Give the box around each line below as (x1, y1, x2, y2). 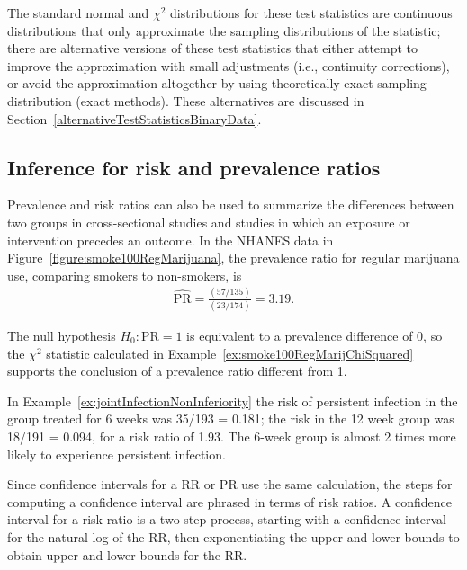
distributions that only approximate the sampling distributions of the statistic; (7, 21, 441, 40)
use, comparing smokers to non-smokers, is (7, 265, 242, 284)
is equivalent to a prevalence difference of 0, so (186, 325, 443, 344)
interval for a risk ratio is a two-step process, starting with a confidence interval (7, 510, 446, 529)
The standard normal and (7, 4, 149, 22)
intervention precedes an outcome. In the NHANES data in (7, 230, 334, 249)
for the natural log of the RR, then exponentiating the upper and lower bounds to (7, 527, 460, 546)
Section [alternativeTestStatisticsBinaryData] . (7, 109, 262, 128)
